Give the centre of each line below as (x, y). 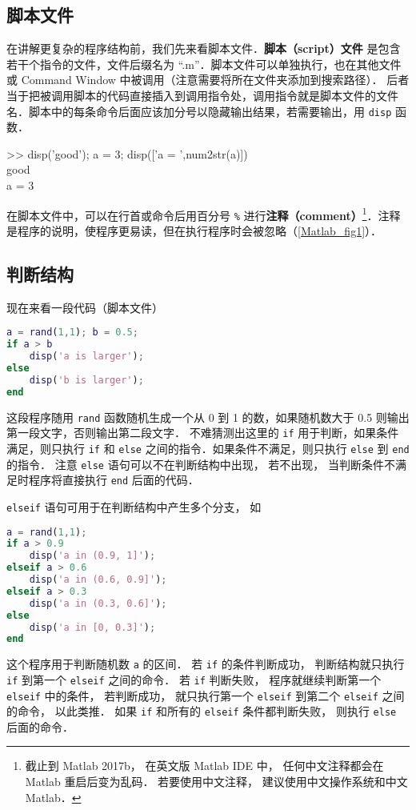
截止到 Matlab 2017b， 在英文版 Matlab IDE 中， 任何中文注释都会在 (204, 766)
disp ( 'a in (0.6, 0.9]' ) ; (98, 579)
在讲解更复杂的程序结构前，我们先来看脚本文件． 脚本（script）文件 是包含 (204, 48)
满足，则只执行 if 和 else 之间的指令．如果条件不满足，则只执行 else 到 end (208, 448)
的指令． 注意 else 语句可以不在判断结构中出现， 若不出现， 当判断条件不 (201, 464)
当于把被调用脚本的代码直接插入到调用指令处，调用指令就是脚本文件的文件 (202, 95)
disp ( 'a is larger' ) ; (86, 357)
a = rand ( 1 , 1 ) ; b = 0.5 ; (72, 333)
